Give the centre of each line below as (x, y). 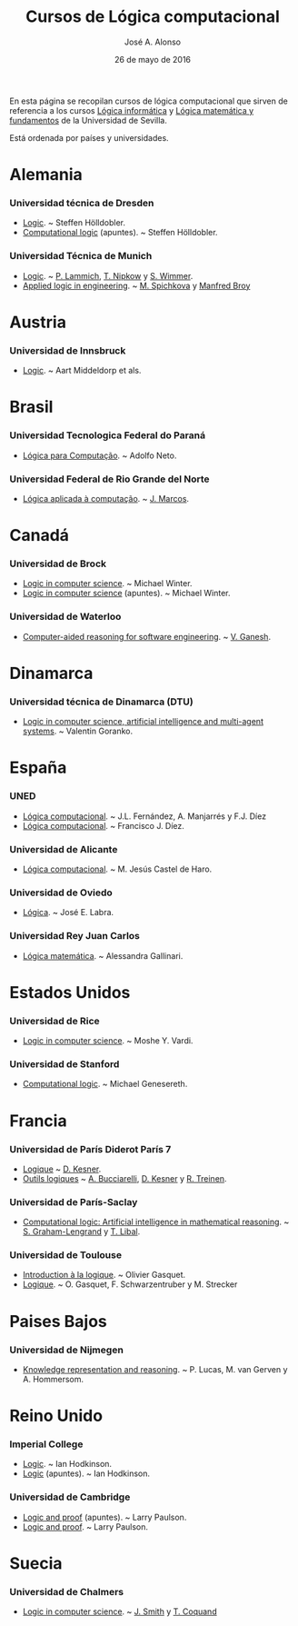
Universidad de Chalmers (67, 1591)
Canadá (40, 536)
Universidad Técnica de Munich (81, 256)
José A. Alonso (153, 42)
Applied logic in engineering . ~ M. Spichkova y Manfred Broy (136, 285)
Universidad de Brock (58, 564)
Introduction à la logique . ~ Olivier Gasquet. (104, 1275)
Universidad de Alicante (64, 849)
